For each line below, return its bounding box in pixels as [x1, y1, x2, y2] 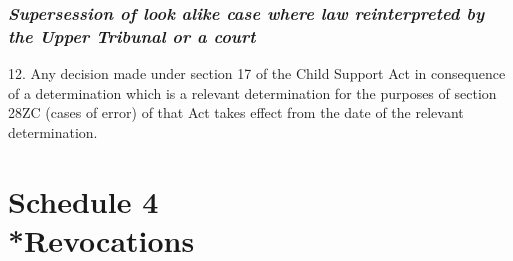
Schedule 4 [8, 180, 159, 221]
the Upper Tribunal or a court [8, 23, 256, 48]
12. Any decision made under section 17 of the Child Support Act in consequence [8, 63, 506, 84]
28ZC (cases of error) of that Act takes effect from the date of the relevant [8, 102, 464, 123]
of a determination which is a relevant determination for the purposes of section [8, 82, 497, 103]
